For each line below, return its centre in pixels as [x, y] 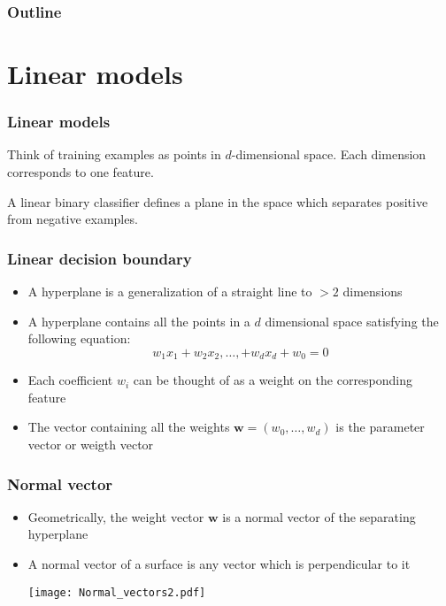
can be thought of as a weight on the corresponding [273, 380]
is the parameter [380, 427]
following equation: [79, 338]
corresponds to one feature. [81, 172]
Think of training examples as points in [114, 154]
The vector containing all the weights [129, 427]
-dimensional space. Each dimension [329, 154]
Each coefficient [70, 380]
